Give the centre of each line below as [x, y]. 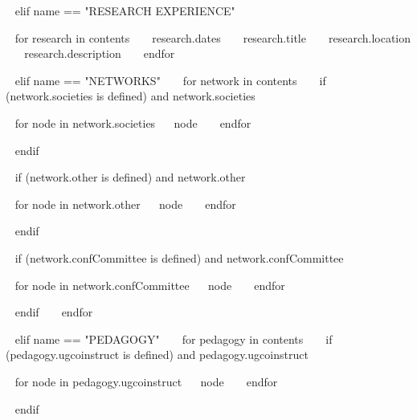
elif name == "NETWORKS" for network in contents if [170, 80]
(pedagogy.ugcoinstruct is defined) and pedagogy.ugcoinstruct [157, 355]
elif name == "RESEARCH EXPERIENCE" [125, 10]
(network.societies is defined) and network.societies [131, 96]
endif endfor [54, 312]
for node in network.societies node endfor [133, 122]
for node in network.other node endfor [125, 204]
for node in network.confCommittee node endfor [150, 285]
